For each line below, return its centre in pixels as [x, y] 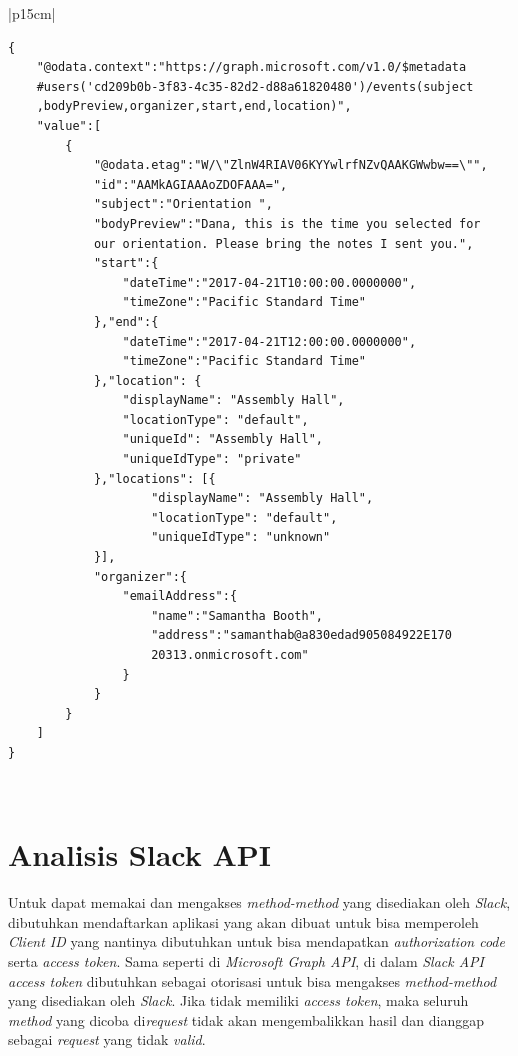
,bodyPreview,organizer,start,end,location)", [194, 106]
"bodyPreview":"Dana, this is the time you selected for [287, 223]
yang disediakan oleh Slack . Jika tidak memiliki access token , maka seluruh [238, 1000]
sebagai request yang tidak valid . [107, 1039]
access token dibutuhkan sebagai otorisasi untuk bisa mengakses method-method [252, 980]
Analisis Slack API [139, 854]
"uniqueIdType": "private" [212, 459]
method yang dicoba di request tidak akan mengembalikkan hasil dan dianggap [246, 1019]
